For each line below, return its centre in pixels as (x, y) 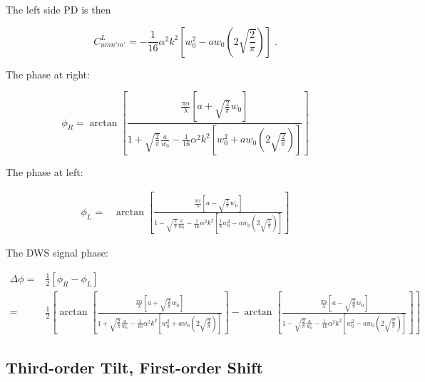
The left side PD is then (58, 9)
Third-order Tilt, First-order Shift (134, 367)
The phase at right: (48, 74)
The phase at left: (45, 172)
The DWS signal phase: (57, 253)
